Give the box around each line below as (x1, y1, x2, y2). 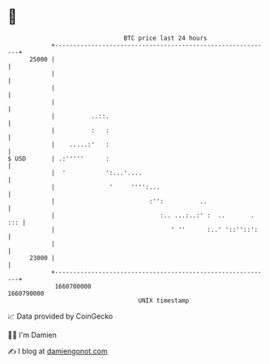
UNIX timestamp (138, 296, 190, 305)
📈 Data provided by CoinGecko (7, 311, 113, 321)
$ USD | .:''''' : (7, 154, 110, 163)
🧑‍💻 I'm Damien (7, 330, 58, 340)
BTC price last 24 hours (123, 34, 207, 42)
